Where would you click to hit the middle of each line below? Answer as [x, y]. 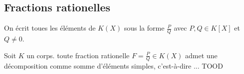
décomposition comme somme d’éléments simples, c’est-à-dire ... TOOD [114, 66]
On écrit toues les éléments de [50, 28]
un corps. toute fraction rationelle [78, 55]
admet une [201, 55]
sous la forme [144, 28]
